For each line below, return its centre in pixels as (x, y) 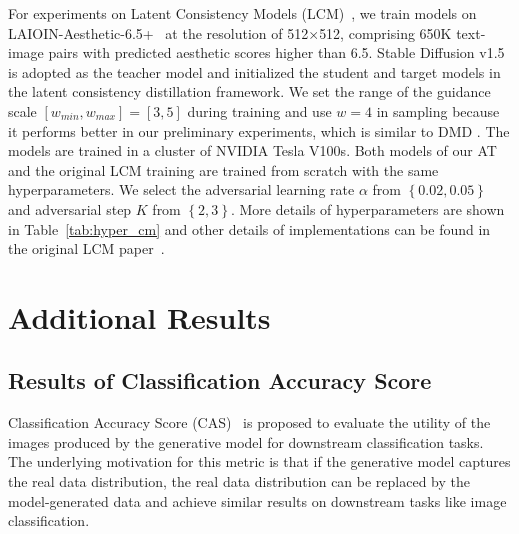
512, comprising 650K (385, 32)
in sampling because (438, 110)
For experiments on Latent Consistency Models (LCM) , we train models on (242, 13)
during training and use (259, 110)
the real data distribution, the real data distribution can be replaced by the (239, 481)
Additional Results (139, 316)
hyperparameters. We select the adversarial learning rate (181, 189)
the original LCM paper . (86, 248)
